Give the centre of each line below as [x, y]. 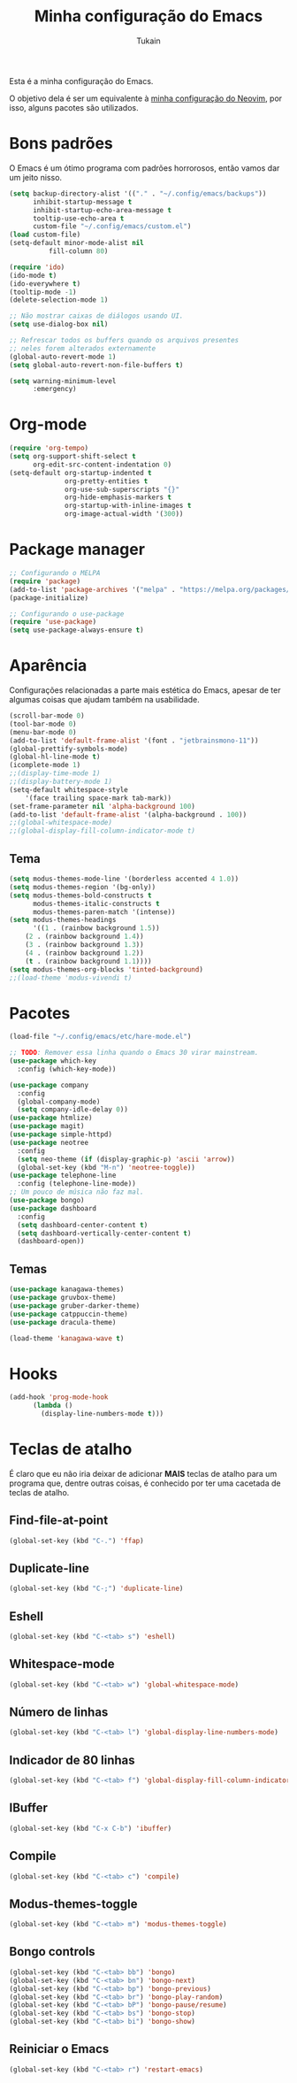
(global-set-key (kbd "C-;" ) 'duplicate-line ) [96, 1589]
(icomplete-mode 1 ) [45, 765]
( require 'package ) [45, 581]
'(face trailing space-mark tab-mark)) [99, 798]
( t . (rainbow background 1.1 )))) [88, 961]
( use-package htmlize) [51, 1118]
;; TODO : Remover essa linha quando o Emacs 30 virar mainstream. [134, 1053]
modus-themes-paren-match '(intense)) [104, 912]
